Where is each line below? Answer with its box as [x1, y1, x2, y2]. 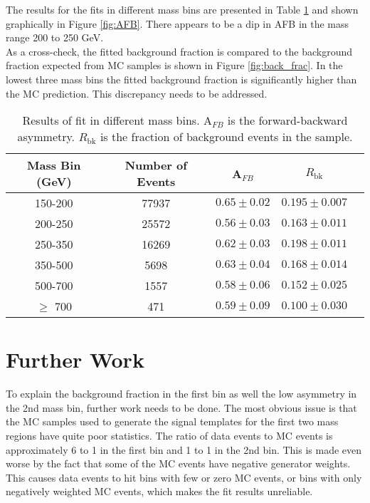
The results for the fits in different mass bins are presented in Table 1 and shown [6, 2, 359, 16]
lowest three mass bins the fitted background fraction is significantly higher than [6, 71, 357, 86]
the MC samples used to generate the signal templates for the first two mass [6, 414, 339, 429]
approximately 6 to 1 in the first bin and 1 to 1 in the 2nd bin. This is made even [6, 442, 362, 457]
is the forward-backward [227, 112, 348, 129]
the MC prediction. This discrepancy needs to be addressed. [6, 85, 268, 100]
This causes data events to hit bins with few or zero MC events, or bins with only [6, 470, 362, 484]
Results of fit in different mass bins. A [22, 112, 212, 129]
